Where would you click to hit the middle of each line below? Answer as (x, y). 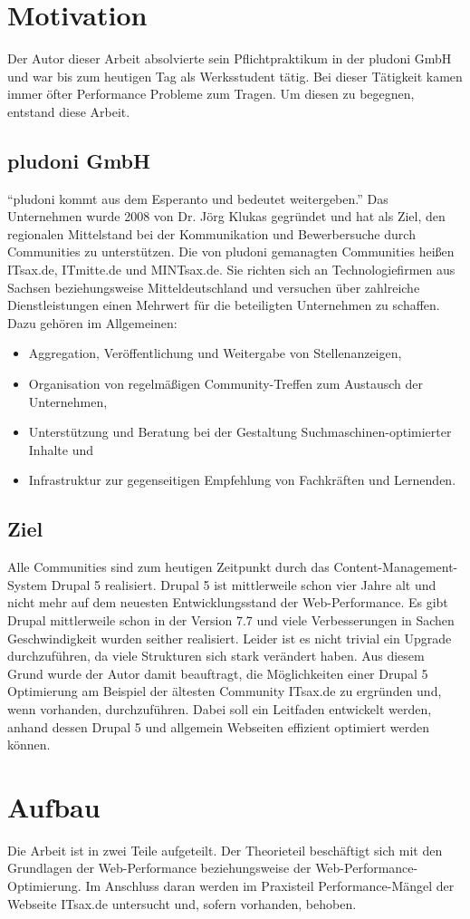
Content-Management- (396, 567)
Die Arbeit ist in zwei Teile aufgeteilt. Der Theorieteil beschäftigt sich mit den (225, 850)
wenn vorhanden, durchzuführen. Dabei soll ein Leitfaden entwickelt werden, (220, 708)
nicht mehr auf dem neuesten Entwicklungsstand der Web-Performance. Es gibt (228, 602)
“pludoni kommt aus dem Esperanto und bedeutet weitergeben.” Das (198, 198)
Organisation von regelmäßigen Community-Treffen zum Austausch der (225, 384)
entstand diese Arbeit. (69, 111)
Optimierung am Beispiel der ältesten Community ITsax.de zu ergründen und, (225, 691)
